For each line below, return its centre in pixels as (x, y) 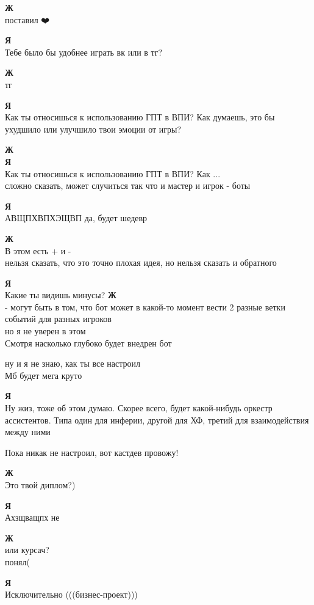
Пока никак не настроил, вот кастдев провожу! (92, 452)
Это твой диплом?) (40, 485)
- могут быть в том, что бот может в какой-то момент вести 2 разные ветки (145, 306)
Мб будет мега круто (44, 375)
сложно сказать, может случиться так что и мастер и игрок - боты (128, 185)
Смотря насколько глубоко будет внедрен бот (88, 343)
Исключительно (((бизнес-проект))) (71, 594)
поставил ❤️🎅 (29, 19)
